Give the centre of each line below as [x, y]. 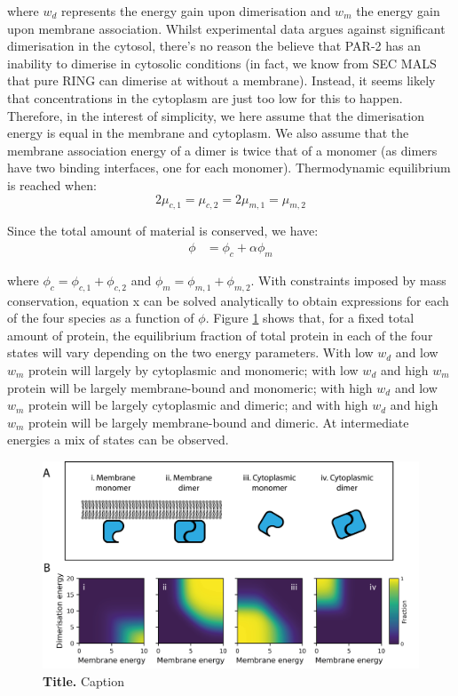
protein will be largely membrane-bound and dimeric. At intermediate [219, 422]
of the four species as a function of [101, 318]
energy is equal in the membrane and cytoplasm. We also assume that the [208, 133]
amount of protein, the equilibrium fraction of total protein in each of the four [220, 335]
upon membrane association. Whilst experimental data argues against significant [226, 28]
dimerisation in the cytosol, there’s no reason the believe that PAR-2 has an [214, 46]
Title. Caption [83, 680]
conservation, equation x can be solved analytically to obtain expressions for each [228, 300]
